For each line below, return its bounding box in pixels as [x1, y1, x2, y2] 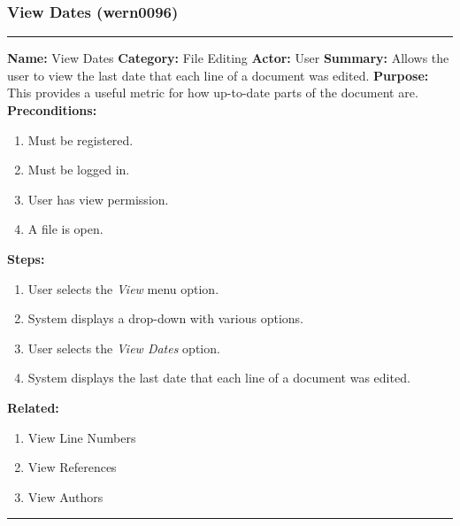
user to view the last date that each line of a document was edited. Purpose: [7, 66, 429, 84]
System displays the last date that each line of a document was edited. [27, 368, 410, 387]
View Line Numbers [27, 428, 136, 446]
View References [27, 458, 117, 476]
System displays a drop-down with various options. [27, 309, 304, 328]
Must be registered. [27, 130, 134, 149]
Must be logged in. [27, 160, 130, 179]
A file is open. [27, 220, 103, 238]
